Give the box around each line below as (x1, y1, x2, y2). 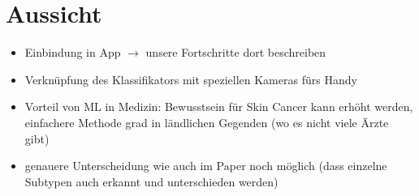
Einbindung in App (24, 44, 121, 61)
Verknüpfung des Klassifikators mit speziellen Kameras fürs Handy (24, 70, 357, 87)
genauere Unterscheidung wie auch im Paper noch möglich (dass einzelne (24, 157, 387, 174)
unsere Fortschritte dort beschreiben (145, 44, 326, 61)
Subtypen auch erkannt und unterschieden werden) (24, 173, 279, 190)
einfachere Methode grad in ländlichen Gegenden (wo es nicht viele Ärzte (24, 113, 389, 130)
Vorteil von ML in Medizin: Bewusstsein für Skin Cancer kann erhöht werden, (24, 98, 413, 115)
